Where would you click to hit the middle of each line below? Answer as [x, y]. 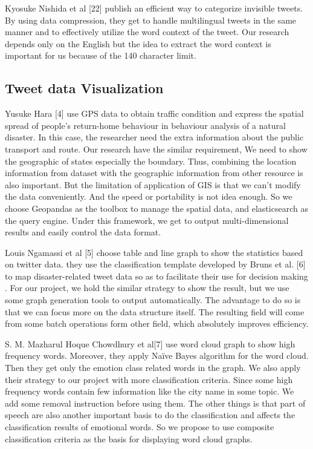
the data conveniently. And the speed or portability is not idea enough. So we [149, 196]
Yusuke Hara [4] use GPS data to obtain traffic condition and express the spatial [154, 113]
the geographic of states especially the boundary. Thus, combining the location [151, 161]
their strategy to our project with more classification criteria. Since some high [149, 379]
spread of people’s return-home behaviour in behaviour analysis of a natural [145, 125]
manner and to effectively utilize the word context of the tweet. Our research [147, 32]
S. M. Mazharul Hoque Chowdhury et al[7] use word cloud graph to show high [150, 343]
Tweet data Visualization [84, 88]
